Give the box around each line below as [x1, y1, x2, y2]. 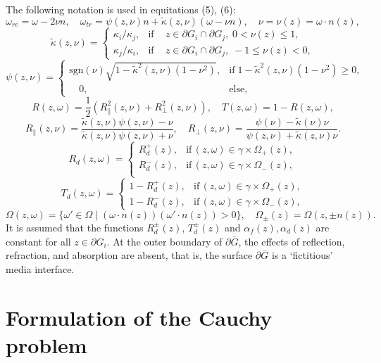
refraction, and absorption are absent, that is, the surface [6, 248, 253, 262]
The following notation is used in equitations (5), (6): [6, 2, 236, 16]
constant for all [6, 234, 71, 248]
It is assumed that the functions [6, 219, 144, 234]
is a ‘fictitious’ [271, 248, 333, 262]
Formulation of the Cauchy [6, 302, 273, 331]
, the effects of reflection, [238, 234, 345, 248]
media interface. [6, 261, 75, 276]
